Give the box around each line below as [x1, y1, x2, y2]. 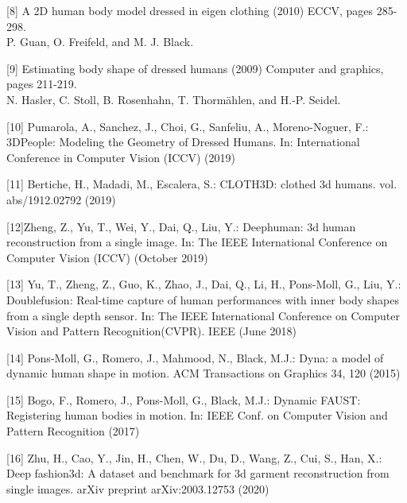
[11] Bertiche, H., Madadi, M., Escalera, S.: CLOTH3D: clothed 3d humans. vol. [6, 176, 397, 192]
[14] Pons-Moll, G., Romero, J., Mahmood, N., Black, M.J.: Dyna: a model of [6, 349, 384, 366]
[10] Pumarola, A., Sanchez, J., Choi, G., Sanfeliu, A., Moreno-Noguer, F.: [6, 118, 369, 134]
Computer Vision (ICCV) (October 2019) [6, 249, 208, 265]
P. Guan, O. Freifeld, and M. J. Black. [6, 33, 194, 50]
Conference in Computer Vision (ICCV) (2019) [6, 149, 235, 165]
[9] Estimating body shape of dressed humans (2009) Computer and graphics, [6, 60, 384, 76]
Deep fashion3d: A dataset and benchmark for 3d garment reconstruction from [6, 465, 390, 482]
